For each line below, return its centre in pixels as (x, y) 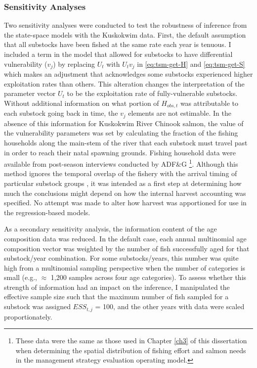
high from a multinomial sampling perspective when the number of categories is (125, 267)
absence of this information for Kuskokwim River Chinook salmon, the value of (124, 123)
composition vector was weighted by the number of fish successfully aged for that (127, 248)
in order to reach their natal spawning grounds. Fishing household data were (120, 152)
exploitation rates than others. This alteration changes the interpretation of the (124, 83)
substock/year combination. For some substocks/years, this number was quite (121, 258)
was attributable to (209, 103)
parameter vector (30, 93)
